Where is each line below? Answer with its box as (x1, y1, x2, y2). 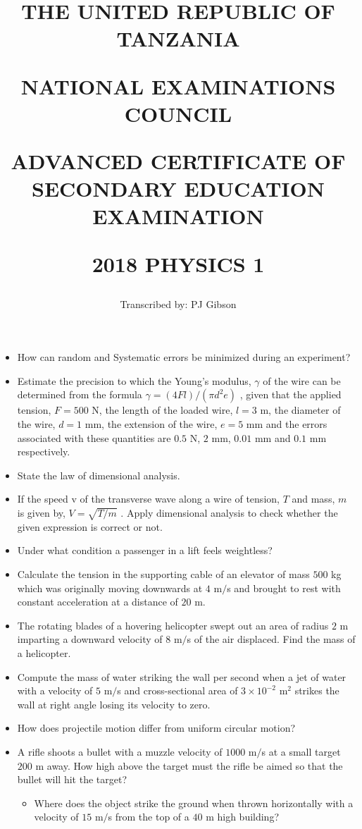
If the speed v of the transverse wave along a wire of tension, (17, 491, 280, 506)
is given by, (17, 505, 65, 520)
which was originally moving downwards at (17, 580, 203, 595)
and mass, (292, 491, 335, 506)
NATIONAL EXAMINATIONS (20, 71, 336, 100)
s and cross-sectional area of (117, 683, 238, 698)
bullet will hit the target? (17, 772, 127, 787)
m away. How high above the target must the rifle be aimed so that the (35, 758, 343, 773)
